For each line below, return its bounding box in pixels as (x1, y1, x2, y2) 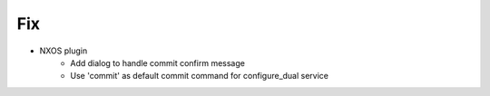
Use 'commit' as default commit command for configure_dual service (70, 71, 329, 82)
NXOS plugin (39, 45, 88, 56)
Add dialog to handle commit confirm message (70, 57, 245, 68)
